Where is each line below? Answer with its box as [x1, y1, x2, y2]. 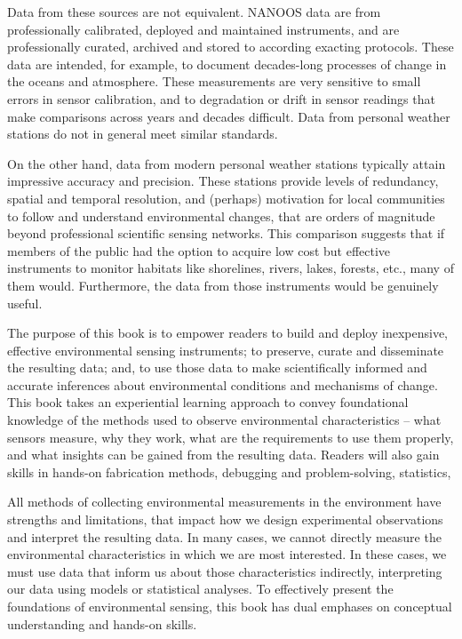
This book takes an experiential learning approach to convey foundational [7, 393, 409, 411]
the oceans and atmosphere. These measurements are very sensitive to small [7, 72, 421, 91]
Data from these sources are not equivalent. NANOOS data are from [7, 3, 381, 20]
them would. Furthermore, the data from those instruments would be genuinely [7, 276, 439, 294]
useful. [7, 293, 43, 312]
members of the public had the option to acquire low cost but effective [7, 241, 391, 260]
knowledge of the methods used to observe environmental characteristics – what [7, 411, 442, 429]
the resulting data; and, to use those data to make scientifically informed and [7, 358, 427, 377]
